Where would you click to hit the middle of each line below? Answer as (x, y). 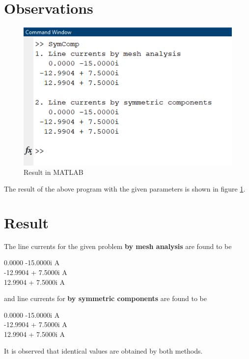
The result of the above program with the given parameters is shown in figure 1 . (125, 189)
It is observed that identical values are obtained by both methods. (103, 350)
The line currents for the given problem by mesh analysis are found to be (118, 246)
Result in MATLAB (54, 172)
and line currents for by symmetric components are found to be (105, 298)
